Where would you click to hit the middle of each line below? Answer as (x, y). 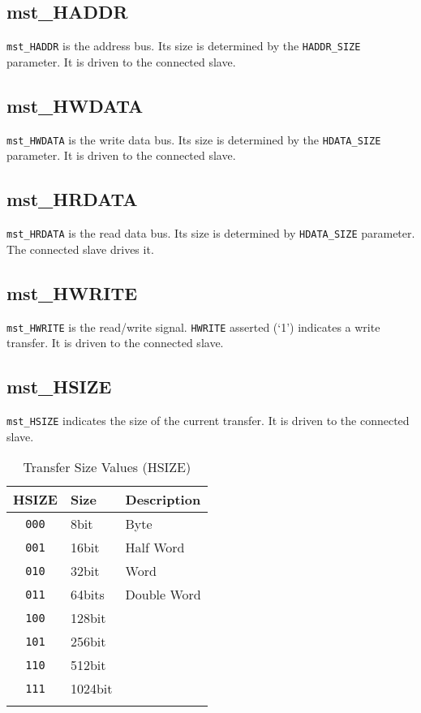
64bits (87, 595)
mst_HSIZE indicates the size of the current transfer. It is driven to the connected (208, 421)
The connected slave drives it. (80, 249)
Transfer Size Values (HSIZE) (107, 467)
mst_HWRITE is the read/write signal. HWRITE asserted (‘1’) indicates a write (193, 326)
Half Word (155, 548)
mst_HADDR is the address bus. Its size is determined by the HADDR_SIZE (184, 46)
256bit (88, 642)
